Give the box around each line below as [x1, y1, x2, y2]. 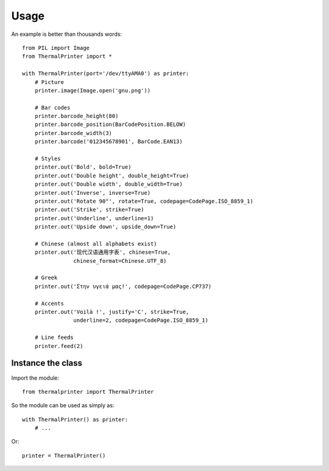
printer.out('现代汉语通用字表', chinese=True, [34, 249, 171, 256]
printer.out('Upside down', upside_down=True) [34, 223, 177, 231]
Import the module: [11, 374, 60, 382]
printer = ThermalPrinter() [22, 452, 106, 459]
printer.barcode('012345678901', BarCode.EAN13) [34, 138, 183, 145]
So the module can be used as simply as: [11, 402, 115, 409]
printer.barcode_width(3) [34, 130, 113, 136]
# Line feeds [34, 334, 74, 341]
